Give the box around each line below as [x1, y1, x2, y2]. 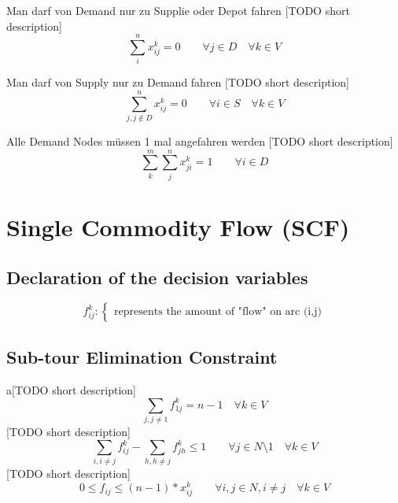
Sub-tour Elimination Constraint [6, 344, 278, 368]
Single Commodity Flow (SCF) [6, 210, 350, 242]
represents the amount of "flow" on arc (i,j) [114, 306, 322, 318]
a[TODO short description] [6, 381, 136, 398]
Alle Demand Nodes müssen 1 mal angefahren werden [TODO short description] [6, 133, 393, 150]
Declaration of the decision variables [6, 264, 308, 289]
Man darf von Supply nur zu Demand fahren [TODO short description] [6, 74, 349, 91]
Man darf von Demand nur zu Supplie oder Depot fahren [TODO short [6, 2, 350, 18]
